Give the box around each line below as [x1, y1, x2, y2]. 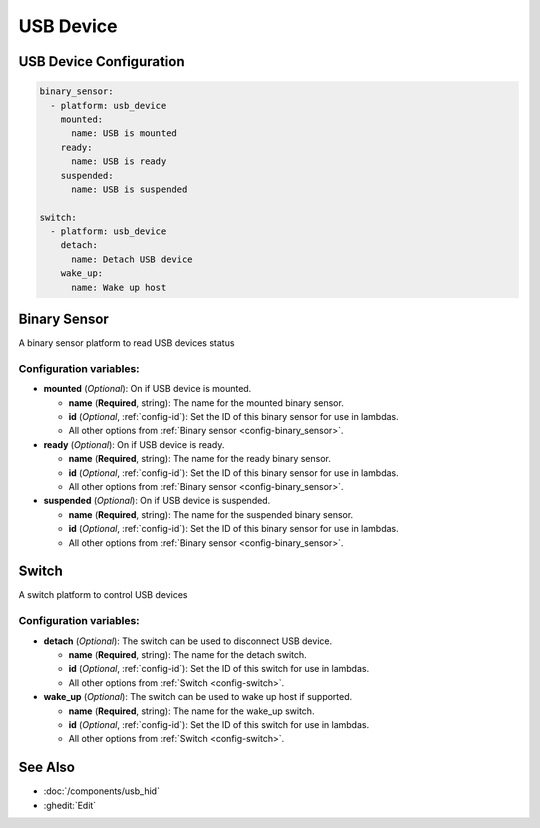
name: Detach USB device [71, 253, 194, 265]
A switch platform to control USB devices [18, 589, 188, 601]
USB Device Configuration [18, 53, 185, 70]
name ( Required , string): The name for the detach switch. [68, 649, 307, 660]
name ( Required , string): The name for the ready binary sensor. [68, 453, 332, 465]
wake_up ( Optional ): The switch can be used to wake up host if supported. [43, 691, 353, 703]
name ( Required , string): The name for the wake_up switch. [68, 705, 315, 717]
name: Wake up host [71, 281, 167, 293]
